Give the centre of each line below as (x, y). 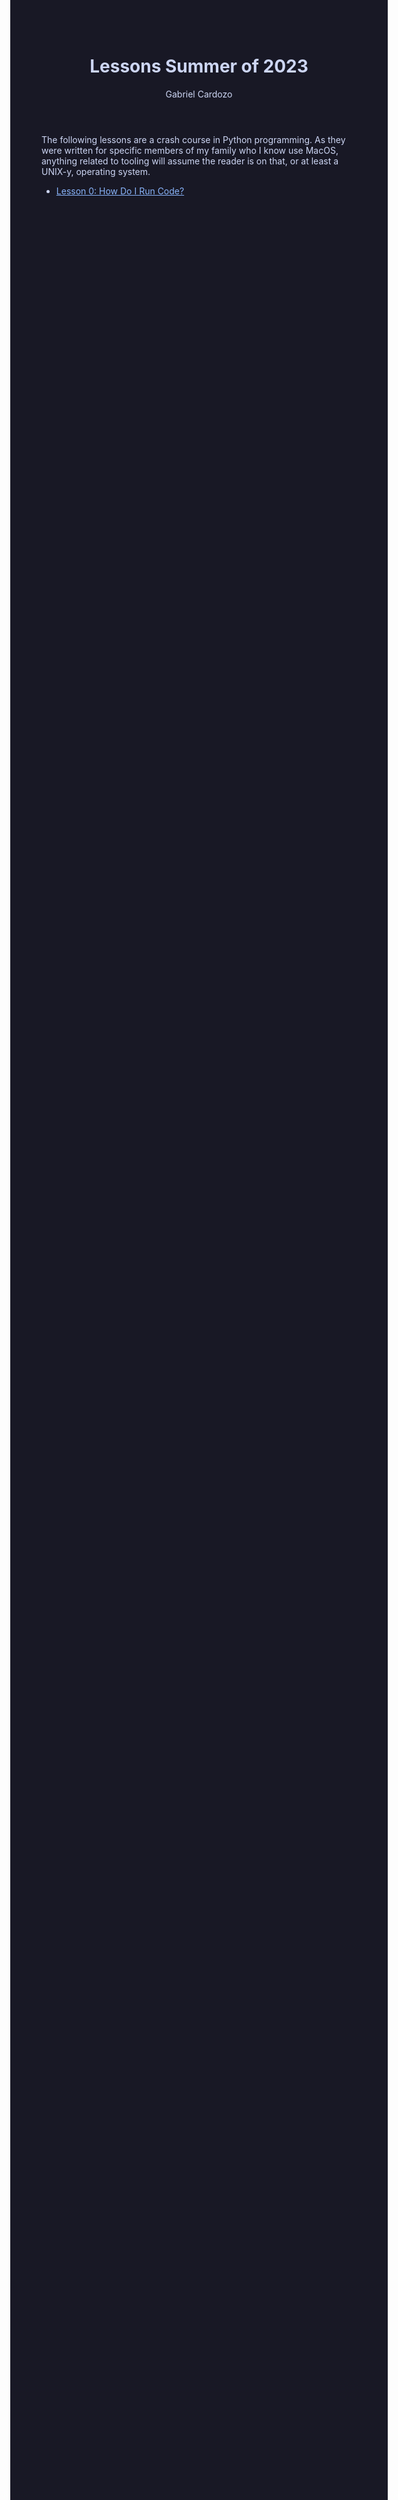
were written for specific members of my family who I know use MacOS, (190, 150)
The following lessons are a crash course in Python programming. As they (193, 139)
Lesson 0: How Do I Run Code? (120, 191)
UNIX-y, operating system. (96, 171)
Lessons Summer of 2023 (199, 66)
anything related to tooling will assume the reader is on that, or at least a (190, 161)
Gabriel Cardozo (199, 94)
